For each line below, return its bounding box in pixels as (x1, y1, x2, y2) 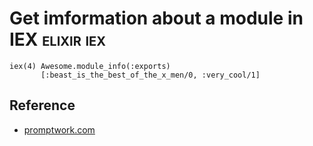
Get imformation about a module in (9, 7, 304, 30)
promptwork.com (23, 123, 96, 136)
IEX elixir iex (9, 28, 106, 51)
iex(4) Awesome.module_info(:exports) (9, 61, 171, 71)
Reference (9, 97, 76, 114)
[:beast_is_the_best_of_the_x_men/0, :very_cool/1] (40, 70, 261, 80)
